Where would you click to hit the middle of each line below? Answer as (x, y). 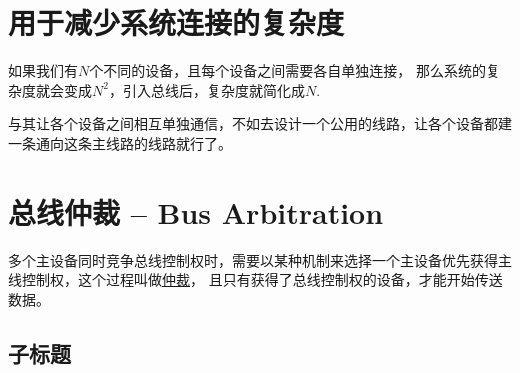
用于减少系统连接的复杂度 (176, 22)
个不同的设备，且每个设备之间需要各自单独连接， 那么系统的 (287, 70)
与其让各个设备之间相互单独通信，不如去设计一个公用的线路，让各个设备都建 (260, 123)
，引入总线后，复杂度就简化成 (206, 89)
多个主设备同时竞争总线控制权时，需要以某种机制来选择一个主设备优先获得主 (260, 259)
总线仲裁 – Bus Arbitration (196, 211)
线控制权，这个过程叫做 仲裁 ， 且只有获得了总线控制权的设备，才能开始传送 (255, 279)
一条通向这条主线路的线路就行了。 (120, 142)
